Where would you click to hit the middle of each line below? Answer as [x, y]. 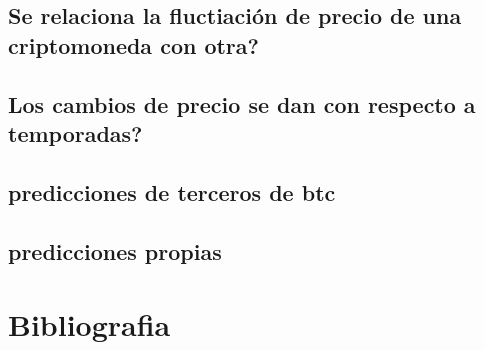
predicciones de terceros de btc [172, 191]
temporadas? [75, 132]
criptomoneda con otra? [133, 44]
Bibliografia [89, 324]
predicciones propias [115, 250]
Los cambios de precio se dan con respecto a [242, 103]
